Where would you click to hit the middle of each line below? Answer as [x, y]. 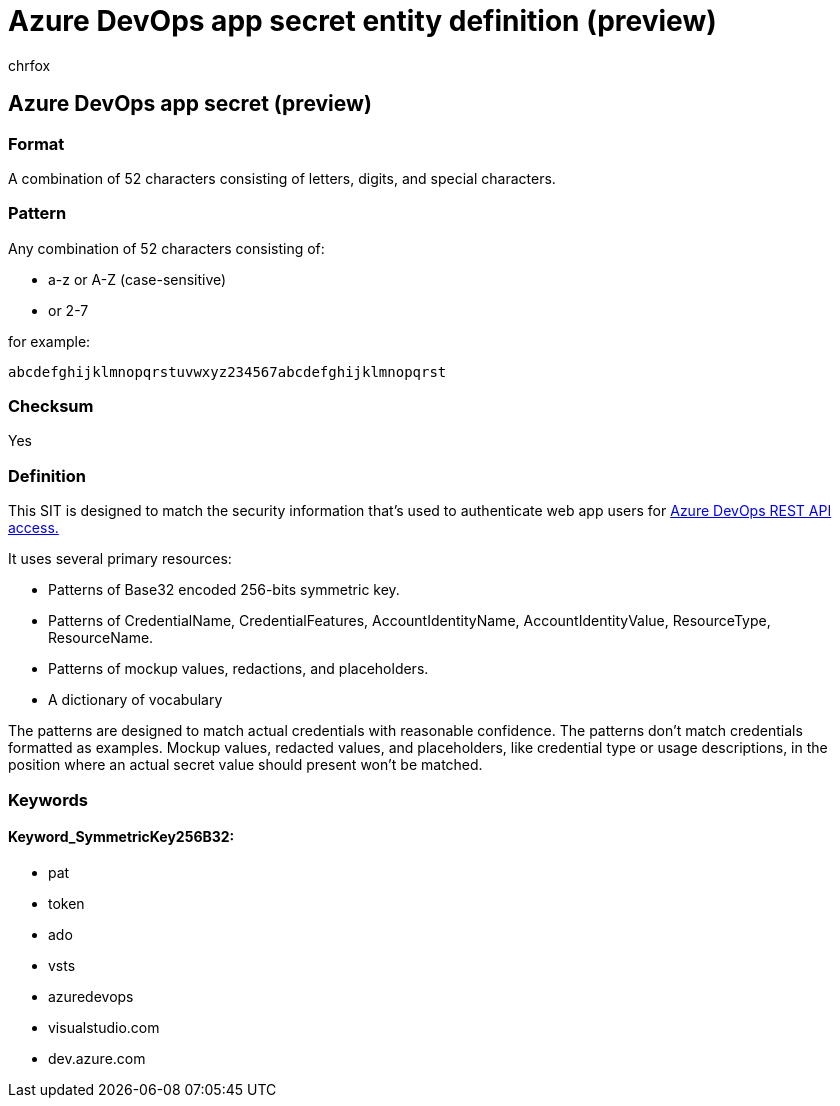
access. [33, 528]
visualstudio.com [104, 1027]
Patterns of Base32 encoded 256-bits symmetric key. [224, 590]
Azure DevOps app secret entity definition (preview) [362, 21]
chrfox [29, 65]
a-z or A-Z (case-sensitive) [137, 279]
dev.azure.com [97, 1058]
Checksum [51, 406]
